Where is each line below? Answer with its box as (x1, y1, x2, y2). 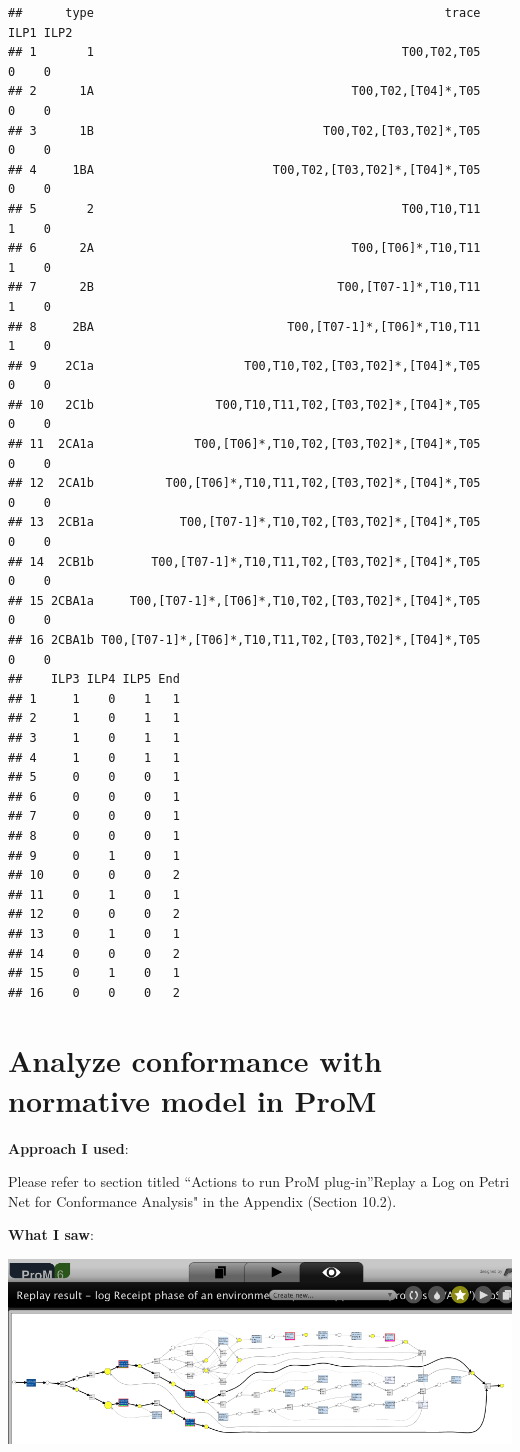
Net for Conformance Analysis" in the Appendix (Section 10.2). (8, 1190, 397, 1211)
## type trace (8, 6, 481, 20)
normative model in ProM (8, 1079, 377, 1120)
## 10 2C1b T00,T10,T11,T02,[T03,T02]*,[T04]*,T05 (8, 397, 481, 412)
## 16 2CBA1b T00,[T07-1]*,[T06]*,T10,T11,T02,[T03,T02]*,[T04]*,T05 (8, 633, 481, 647)
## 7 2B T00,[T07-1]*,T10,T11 (8, 280, 481, 295)
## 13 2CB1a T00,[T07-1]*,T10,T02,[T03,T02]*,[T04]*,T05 (8, 515, 481, 530)
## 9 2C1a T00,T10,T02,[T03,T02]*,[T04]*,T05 (8, 358, 481, 373)
